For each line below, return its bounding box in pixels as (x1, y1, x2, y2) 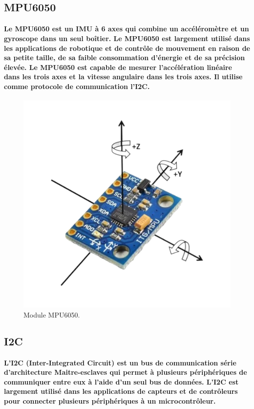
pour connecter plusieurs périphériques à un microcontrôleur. (4, 396, 216, 406)
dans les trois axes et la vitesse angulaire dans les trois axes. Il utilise (4, 71, 243, 82)
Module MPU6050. (23, 309, 80, 319)
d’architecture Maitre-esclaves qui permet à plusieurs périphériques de (4, 367, 247, 377)
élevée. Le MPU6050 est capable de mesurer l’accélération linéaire (4, 62, 232, 72)
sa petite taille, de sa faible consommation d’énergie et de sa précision (4, 52, 245, 63)
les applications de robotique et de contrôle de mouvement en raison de (4, 43, 250, 53)
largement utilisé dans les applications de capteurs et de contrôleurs (4, 386, 238, 396)
